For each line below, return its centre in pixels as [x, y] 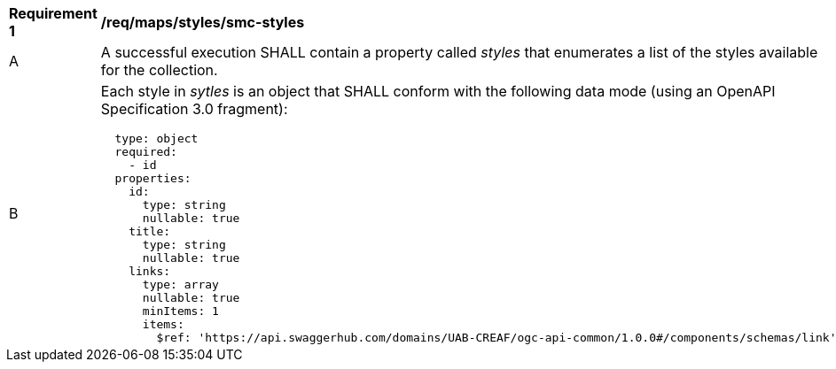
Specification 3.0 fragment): [194, 109]
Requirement [53, 13]
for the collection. [159, 70]
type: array [180, 284]
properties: [153, 178]
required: [146, 152]
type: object [156, 138]
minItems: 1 [180, 311]
